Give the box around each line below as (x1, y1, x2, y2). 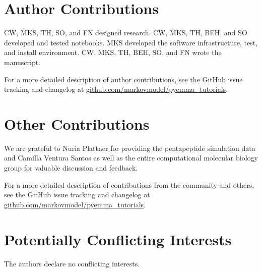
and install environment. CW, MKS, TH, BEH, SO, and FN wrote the (4, 47, 222, 58)
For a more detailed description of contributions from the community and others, (4, 179, 254, 190)
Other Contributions (4, 113, 150, 134)
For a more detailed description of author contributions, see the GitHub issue (4, 74, 243, 84)
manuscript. (4, 57, 41, 67)
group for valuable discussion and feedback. (4, 162, 138, 173)
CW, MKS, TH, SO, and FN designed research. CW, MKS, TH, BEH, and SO (4, 27, 247, 38)
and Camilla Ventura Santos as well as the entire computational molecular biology (4, 152, 258, 163)
